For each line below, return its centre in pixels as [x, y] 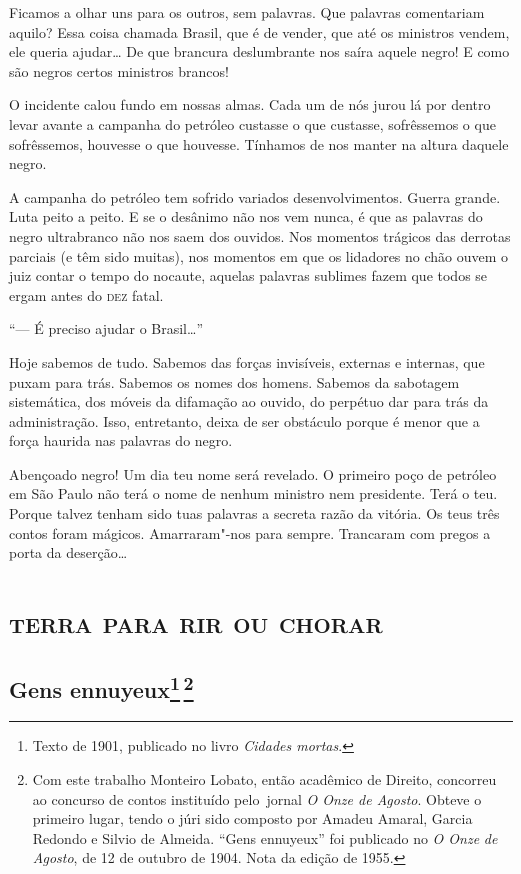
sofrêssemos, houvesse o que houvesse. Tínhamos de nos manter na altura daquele [259, 143]
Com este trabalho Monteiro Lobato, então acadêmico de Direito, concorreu [264, 779]
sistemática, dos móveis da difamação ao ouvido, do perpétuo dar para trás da [249, 401]
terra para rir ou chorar [196, 621]
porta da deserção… [68, 552]
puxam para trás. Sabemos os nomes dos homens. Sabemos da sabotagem [234, 381]
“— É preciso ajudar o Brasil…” [106, 328]
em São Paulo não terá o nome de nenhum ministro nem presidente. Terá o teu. [253, 493]
